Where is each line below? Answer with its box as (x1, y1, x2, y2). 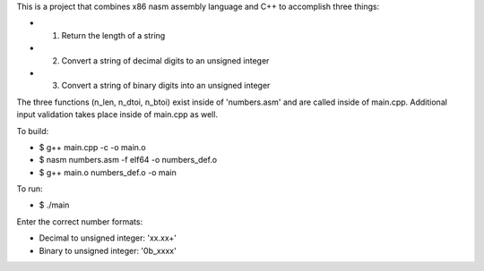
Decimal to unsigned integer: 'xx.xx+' (39, 233, 177, 243)
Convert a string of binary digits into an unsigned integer (61, 80, 271, 91)
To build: (16, 125, 49, 136)
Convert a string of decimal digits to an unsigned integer (61, 55, 270, 66)
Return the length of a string (61, 30, 166, 40)
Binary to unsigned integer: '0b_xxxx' (39, 245, 177, 256)
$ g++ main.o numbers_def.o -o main (39, 166, 177, 178)
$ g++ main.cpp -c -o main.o (39, 141, 147, 152)
